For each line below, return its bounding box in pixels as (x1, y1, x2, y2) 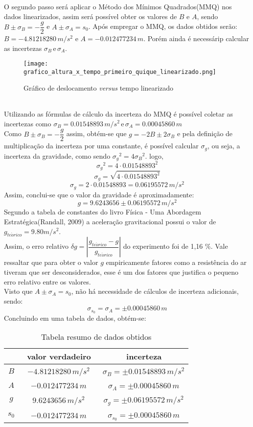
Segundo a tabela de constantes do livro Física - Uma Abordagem (4, 207, 201, 217)
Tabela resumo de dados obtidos (41, 331, 152, 342)
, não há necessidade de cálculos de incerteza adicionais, (71, 286, 239, 296)
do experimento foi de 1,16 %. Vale (123, 241, 228, 251)
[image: (23, 60, 48, 68)
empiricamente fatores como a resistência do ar (106, 257, 247, 267)
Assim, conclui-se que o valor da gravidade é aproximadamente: (4, 189, 194, 199)
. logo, (145, 150, 163, 161)
